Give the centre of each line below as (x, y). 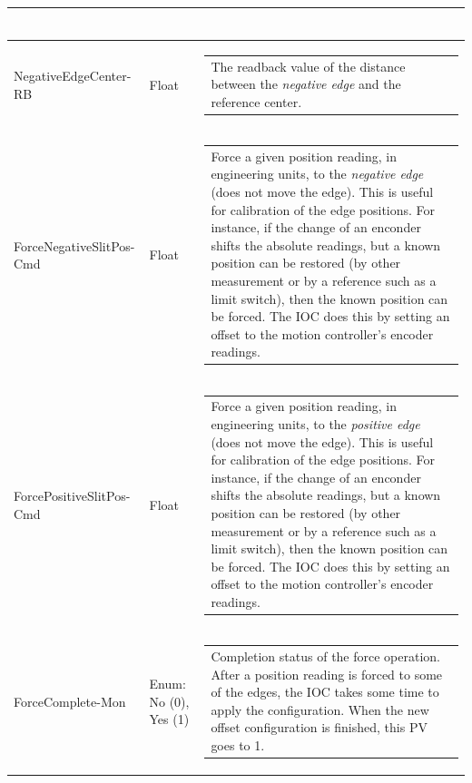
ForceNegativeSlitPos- (74, 245)
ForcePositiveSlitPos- (72, 496)
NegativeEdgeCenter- (73, 76)
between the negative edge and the (306, 84)
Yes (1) (169, 719)
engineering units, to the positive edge (315, 424)
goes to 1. (238, 745)
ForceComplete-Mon (70, 701)
